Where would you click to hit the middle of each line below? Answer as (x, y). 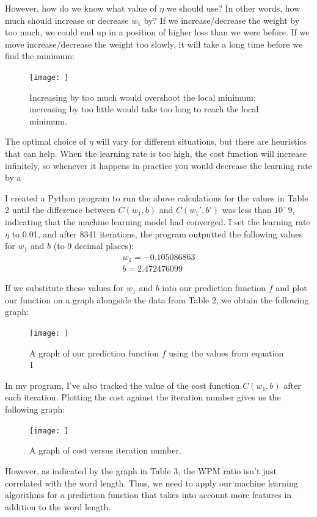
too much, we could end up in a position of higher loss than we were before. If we (157, 32)
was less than (247, 210)
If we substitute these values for (64, 288)
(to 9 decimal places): (94, 246)
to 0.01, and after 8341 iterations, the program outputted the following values (157, 233)
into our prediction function (214, 288)
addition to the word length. (58, 506)
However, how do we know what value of (81, 8)
